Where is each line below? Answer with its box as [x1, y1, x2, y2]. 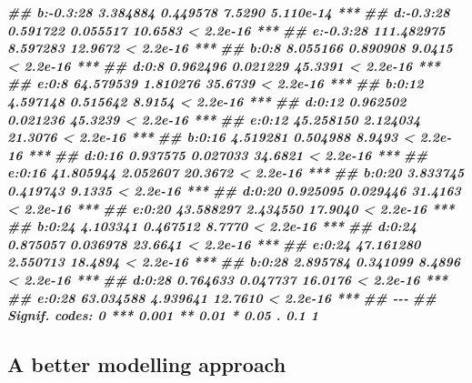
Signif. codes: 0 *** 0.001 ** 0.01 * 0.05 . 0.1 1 [7, 306, 318, 325]
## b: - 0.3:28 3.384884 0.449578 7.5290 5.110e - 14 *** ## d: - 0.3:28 [7, 3, 450, 21]
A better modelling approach [7, 350, 286, 378]
